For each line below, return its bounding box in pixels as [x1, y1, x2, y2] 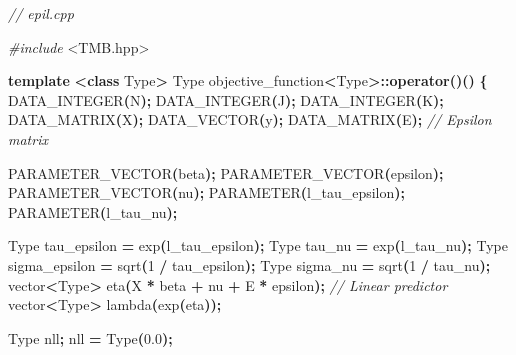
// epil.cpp [8, 3, 74, 23]
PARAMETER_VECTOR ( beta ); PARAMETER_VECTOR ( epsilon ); [8, 162, 444, 183]
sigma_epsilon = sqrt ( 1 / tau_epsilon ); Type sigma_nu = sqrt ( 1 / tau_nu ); [8, 254, 491, 275]
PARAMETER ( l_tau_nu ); [8, 201, 178, 222]
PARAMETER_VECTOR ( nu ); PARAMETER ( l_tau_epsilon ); [8, 182, 406, 203]
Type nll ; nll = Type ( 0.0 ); [8, 327, 173, 348]
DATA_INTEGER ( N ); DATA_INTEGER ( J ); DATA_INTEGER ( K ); [8, 89, 444, 110]
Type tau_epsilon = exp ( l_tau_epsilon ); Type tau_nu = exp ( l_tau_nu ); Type [8, 235, 508, 256]
